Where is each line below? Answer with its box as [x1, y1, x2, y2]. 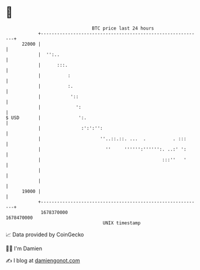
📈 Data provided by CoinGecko [5, 231, 84, 238]
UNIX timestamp [102, 219, 141, 226]
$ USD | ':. [5, 114, 87, 121]
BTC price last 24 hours [92, 25, 154, 31]
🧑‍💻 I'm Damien [5, 245, 43, 252]
